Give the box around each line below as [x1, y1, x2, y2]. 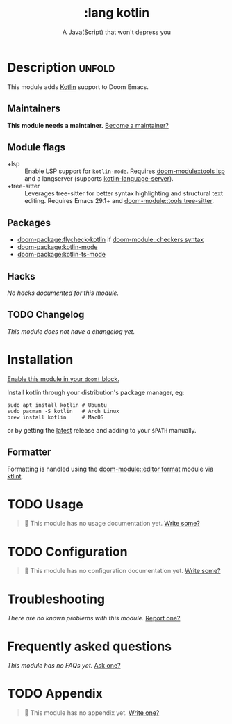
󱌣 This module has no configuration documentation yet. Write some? [24, 567, 221, 575]
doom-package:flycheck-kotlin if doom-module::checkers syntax [17, 235, 204, 244]
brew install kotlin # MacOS [7, 414, 104, 421]
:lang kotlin [83, 5, 150, 21]
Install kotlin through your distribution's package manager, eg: [7, 388, 185, 396]
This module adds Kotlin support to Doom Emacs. [7, 82, 149, 91]
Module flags [7, 141, 66, 153]
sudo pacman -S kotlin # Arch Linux [7, 408, 119, 415]
